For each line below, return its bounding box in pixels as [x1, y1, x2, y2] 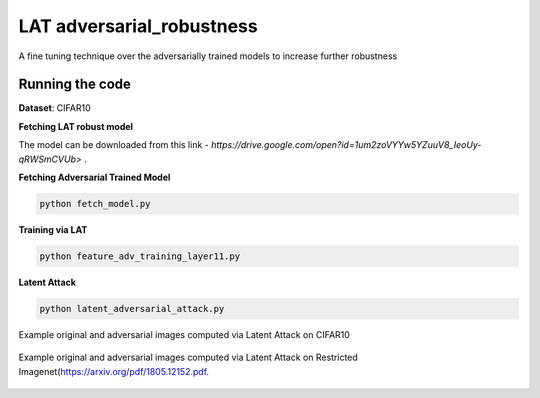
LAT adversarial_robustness [18, 15, 259, 37]
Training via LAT [18, 223, 88, 235]
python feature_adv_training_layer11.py [39, 250, 240, 262]
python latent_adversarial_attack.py [39, 303, 225, 314]
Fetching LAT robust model [18, 120, 134, 132]
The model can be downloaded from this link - [18, 139, 209, 151]
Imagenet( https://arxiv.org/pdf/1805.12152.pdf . [18, 365, 210, 377]
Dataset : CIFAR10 [18, 102, 92, 114]
